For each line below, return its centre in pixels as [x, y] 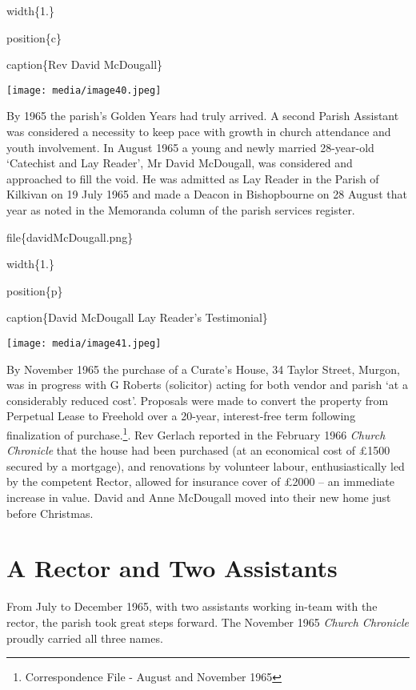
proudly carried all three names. [85, 638]
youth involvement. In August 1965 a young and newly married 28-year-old [190, 147]
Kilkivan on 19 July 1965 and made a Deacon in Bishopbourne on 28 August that [207, 194]
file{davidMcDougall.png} [70, 237]
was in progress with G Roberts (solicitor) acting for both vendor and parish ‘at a [207, 385]
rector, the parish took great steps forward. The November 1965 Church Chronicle [208, 622]
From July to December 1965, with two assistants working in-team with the [192, 606]
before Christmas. [50, 513]
